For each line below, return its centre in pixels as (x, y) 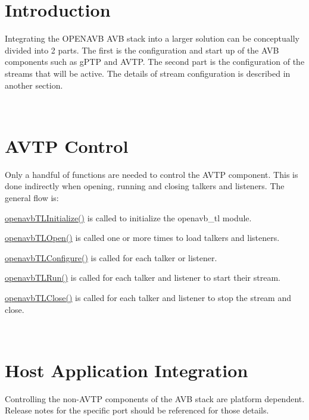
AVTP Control (67, 145)
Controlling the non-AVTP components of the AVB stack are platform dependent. (155, 398)
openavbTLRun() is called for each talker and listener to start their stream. (143, 278)
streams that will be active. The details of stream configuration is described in (148, 73)
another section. (34, 85)
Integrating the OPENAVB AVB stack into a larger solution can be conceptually (152, 38)
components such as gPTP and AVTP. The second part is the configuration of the (155, 62)
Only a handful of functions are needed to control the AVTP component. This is (152, 174)
